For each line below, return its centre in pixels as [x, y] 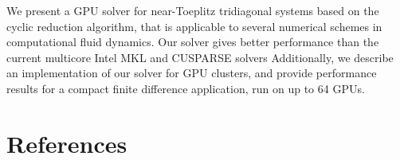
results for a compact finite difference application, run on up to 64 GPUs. [186, 88]
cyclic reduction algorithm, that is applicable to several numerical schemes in [194, 26]
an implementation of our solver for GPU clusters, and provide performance [192, 73]
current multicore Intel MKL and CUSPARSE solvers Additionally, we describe [200, 57]
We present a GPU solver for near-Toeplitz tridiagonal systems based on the [193, 10]
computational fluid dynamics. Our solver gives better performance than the [193, 42]
